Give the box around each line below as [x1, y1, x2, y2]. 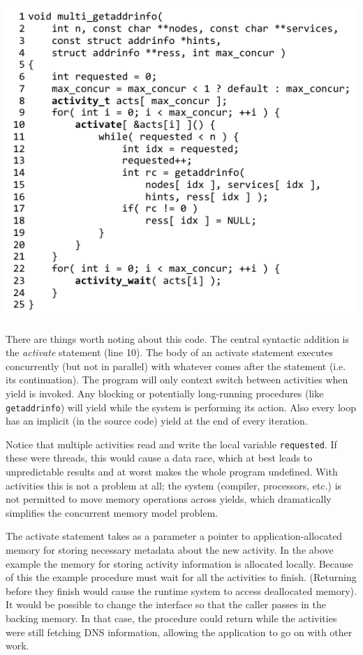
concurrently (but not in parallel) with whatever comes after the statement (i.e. [6, 358, 346, 373]
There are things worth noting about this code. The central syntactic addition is [6, 331, 350, 346]
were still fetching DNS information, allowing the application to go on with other [6, 624, 353, 639]
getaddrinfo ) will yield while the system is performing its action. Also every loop [6, 399, 356, 414]
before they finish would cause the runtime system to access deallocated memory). [6, 583, 357, 598]
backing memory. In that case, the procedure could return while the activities [6, 611, 337, 626]
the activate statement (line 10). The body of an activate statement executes [6, 345, 333, 360]
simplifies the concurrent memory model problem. [6, 505, 218, 520]
